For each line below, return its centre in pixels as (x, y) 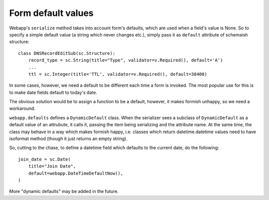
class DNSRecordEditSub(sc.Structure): (67, 53)
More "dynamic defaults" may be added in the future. (64, 192)
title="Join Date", (52, 166)
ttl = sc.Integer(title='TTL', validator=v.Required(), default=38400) (118, 74)
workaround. (22, 108)
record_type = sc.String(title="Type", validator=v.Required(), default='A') (126, 60)
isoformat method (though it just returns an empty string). (68, 139)
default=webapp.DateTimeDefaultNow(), (76, 173)
